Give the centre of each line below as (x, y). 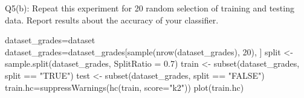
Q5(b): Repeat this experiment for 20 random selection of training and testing (150, 8)
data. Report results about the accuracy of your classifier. (112, 20)
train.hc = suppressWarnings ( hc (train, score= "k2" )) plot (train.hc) (125, 87)
